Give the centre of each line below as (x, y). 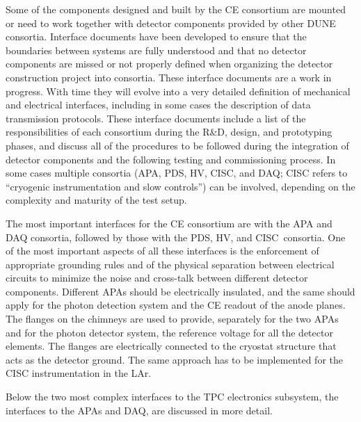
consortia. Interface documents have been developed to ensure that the (156, 36)
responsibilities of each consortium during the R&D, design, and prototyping (169, 132)
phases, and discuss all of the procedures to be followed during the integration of (177, 145)
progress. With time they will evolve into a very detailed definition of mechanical (178, 91)
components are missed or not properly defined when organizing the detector (169, 64)
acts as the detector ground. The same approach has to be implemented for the (174, 359)
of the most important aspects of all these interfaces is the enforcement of (162, 251)
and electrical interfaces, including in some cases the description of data (158, 105)
